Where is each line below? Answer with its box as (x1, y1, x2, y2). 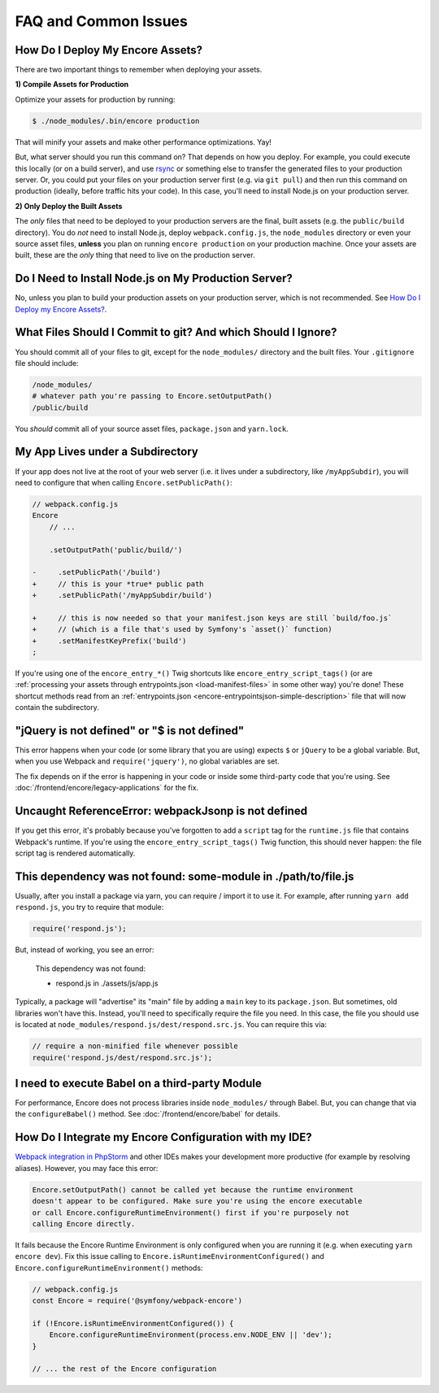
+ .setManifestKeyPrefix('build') (32, 636, 187, 646)
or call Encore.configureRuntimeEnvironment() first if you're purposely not (32, 1208, 350, 1217)
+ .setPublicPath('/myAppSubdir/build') (32, 590, 213, 600)
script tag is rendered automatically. (15, 848, 136, 858)
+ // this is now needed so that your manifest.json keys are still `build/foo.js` (32, 613, 393, 622)
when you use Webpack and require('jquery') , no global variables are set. (15, 756, 280, 766)
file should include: (15, 358, 79, 368)
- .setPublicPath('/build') (32, 568, 162, 577)
